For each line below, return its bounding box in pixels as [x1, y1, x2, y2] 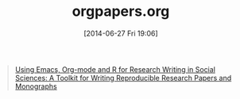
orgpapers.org [72, 2, 170, 21]
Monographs [14, 82, 57, 91]
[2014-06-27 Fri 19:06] [83, 29, 158, 38]
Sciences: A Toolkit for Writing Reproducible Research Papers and [14, 73, 232, 82]
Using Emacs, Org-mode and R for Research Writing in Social [14, 64, 216, 74]
